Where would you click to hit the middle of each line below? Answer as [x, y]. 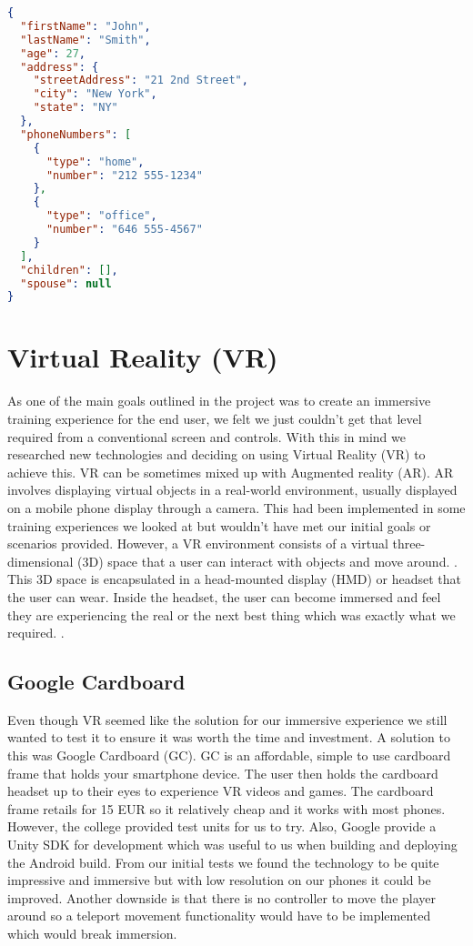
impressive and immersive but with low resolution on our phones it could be [219, 880]
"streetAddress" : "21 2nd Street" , [141, 81]
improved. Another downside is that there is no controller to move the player [222, 897]
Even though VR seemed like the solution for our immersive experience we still [227, 719]
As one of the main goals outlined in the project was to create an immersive [219, 401]
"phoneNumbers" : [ [76, 134]
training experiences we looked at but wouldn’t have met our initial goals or [219, 525]
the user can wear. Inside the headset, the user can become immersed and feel [224, 596]
